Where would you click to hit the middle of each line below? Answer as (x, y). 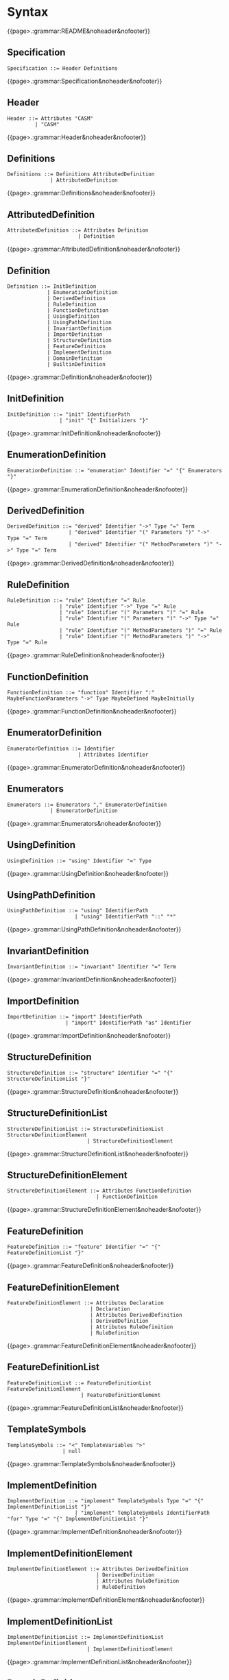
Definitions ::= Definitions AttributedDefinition (81, 174)
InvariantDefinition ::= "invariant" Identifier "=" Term (92, 967)
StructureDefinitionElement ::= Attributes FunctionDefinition (99, 1191)
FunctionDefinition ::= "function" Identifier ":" (81, 693)
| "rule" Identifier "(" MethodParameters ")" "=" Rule (141, 631)
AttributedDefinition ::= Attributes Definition (78, 230)
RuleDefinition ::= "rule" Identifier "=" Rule (76, 600)
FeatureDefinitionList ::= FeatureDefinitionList (80, 1383)
